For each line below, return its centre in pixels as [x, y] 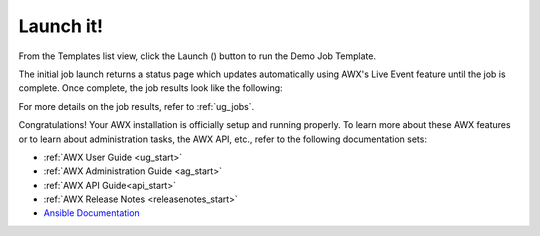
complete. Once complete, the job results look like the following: [151, 88]
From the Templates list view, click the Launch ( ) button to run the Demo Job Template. [197, 56]
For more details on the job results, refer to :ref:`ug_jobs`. [136, 106]
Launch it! [61, 26]
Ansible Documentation [91, 213]
